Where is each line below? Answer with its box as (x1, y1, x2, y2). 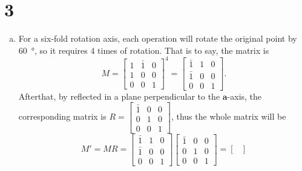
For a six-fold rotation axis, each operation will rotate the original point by (18, 32, 297, 45)
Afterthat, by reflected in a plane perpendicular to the (18, 89, 220, 102)
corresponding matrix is (18, 110, 107, 123)
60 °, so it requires (18, 44, 88, 56)
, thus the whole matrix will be (171, 110, 286, 123)
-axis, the (227, 89, 262, 102)
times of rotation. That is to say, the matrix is (97, 44, 269, 56)
